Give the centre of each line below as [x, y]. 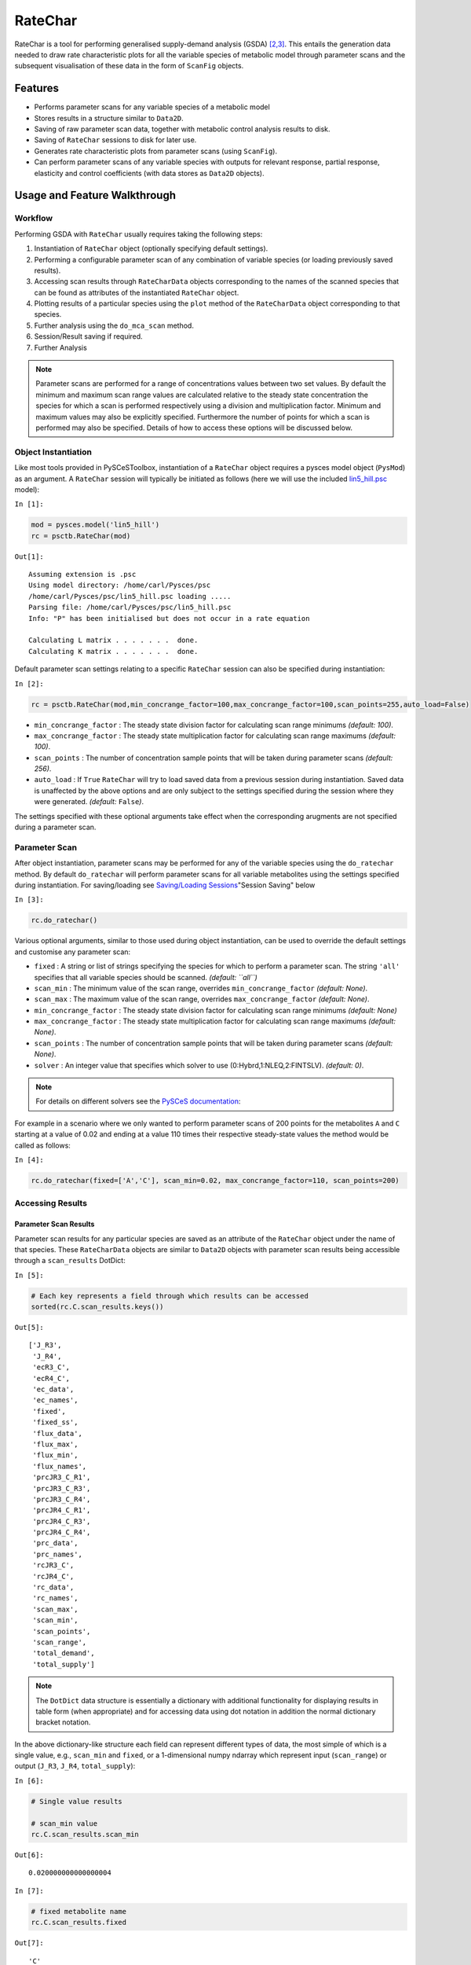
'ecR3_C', [51, 1367]
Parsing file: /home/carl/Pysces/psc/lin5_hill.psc [130, 608]
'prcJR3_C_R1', [62, 1477]
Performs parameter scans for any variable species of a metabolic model [152, 107]
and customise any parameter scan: [73, 952]
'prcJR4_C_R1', [62, 1510]
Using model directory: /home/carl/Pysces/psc [120, 585]
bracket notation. [63, 1722]
